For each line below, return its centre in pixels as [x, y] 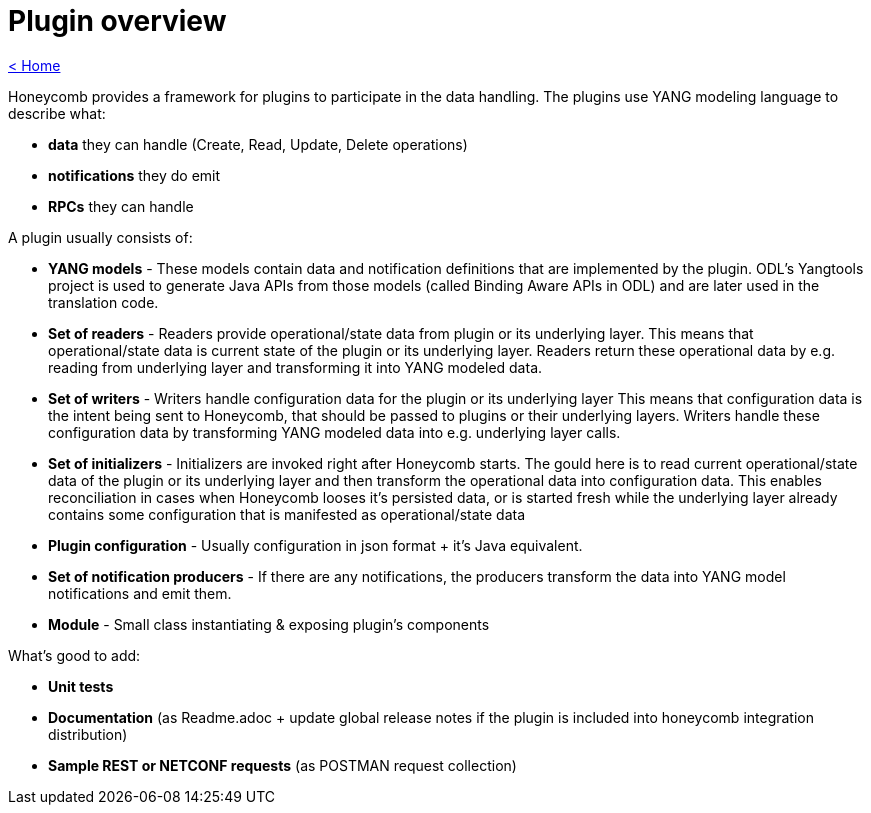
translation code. [103, 302]
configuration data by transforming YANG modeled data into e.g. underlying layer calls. [334, 432]
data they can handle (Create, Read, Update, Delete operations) [258, 144]
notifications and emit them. [140, 593]
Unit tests [81, 686]
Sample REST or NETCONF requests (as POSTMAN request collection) [282, 765]
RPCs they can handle [121, 206]
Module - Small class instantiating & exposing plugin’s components [269, 624]
